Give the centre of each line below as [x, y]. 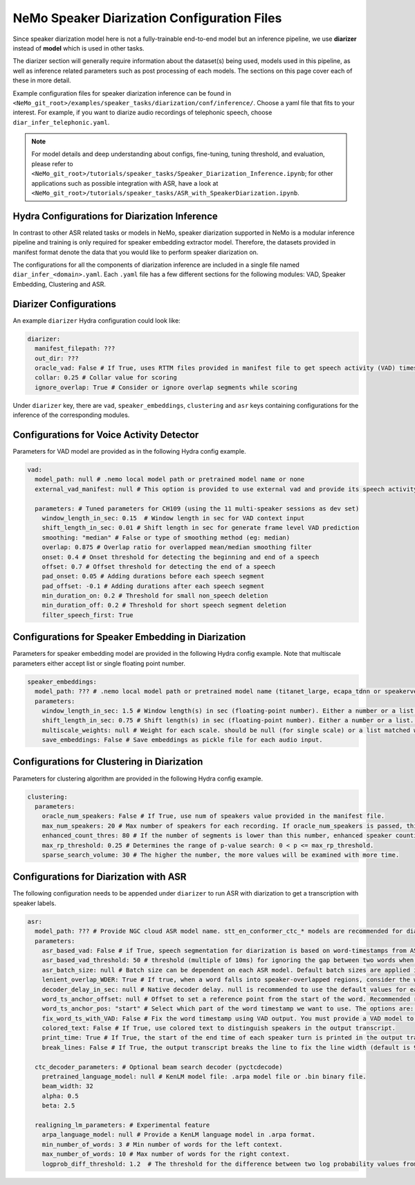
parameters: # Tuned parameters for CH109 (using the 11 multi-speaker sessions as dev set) [197, 508]
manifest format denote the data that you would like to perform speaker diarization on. [136, 252]
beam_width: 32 [67, 1086]
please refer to [52, 163]
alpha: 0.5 [60, 1096]
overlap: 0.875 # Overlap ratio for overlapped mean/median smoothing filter [177, 547]
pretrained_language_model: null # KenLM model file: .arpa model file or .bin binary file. [204, 1077]
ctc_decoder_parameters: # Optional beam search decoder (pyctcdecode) [159, 1067]
